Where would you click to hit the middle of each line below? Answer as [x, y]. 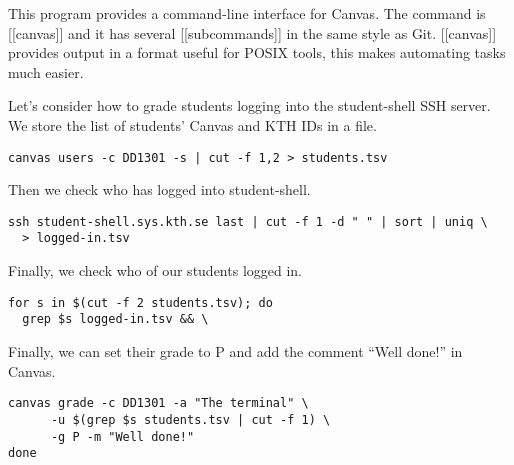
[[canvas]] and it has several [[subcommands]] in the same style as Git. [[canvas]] [252, 32]
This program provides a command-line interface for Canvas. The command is [247, 13]
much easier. [46, 71]
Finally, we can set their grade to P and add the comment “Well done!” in [235, 351]
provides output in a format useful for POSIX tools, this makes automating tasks [257, 52]
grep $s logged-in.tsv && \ [115, 319]
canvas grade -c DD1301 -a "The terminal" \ [158, 403]
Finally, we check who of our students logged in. [155, 270]
